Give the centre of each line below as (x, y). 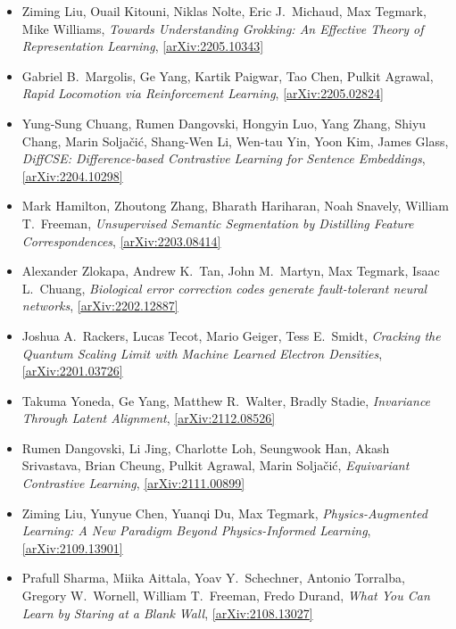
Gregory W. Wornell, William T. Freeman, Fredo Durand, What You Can (226, 596)
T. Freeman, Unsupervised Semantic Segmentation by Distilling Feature (218, 223)
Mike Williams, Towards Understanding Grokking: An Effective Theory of (223, 28)
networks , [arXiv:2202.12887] (100, 306)
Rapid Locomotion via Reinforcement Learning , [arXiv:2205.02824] (203, 93)
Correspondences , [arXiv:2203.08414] (121, 240)
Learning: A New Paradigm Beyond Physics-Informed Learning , (196, 530)
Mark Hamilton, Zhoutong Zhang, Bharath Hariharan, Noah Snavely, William (235, 206)
